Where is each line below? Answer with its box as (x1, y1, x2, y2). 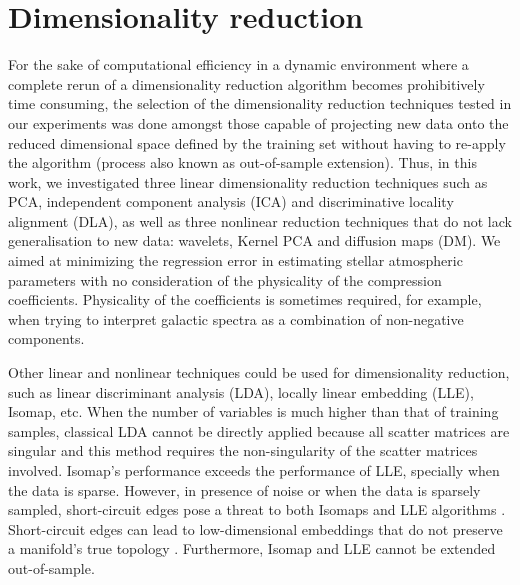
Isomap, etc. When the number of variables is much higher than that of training (8, 401, 499, 422)
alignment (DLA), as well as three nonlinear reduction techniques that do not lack (8, 210, 512, 231)
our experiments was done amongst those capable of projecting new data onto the (8, 112, 509, 133)
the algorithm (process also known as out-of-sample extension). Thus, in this (8, 152, 477, 173)
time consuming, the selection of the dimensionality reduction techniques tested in (8, 93, 512, 114)
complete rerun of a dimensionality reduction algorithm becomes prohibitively (8, 73, 485, 94)
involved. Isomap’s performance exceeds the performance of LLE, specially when (8, 460, 500, 480)
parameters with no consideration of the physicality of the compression (8, 269, 442, 290)
